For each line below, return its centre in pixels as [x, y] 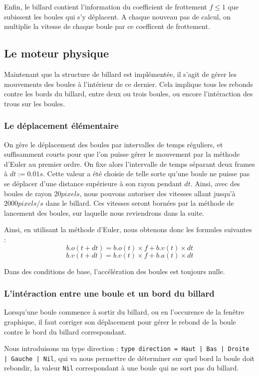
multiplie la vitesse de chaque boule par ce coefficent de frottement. [107, 26]
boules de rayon [28, 193]
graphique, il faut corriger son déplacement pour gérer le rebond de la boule [120, 321]
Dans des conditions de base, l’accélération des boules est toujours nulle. [115, 271]
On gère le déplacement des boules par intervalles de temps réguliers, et [114, 144]
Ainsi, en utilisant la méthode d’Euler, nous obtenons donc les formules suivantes [128, 229]
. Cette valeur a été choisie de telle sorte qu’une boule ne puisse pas [146, 174]
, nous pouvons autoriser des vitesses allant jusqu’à [157, 193]
